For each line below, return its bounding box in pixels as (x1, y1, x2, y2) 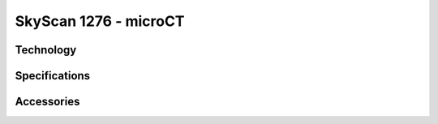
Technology (15, 43, 77, 57)
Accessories (15, 95, 80, 109)
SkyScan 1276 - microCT (15, 12, 186, 30)
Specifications (15, 69, 91, 83)
